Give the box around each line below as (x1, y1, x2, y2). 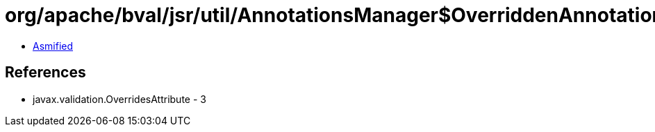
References (5, 64, 86, 82)
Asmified (33, 39, 74, 52)
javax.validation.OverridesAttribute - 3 (33, 93, 206, 105)
